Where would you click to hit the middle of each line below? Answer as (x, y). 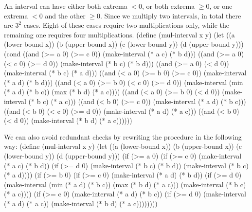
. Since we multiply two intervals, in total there (171, 15)
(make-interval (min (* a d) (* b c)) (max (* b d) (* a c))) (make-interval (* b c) (125, 184)
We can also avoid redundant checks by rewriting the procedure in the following (123, 136)
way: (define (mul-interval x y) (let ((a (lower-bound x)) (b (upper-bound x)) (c (123, 146)
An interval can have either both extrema (66, 6)
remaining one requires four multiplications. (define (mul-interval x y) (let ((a (119, 34)
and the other (65, 15)
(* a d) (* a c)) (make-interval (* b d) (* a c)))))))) (81, 203)
